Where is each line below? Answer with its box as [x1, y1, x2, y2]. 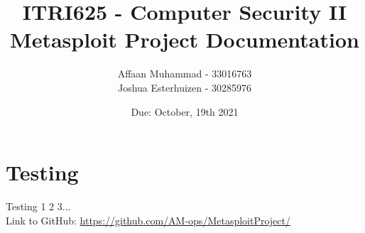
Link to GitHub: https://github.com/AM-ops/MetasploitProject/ [6, 212, 290, 227]
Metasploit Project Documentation [10, 25, 359, 54]
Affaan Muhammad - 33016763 [117, 66, 252, 81]
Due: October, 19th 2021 [131, 104, 239, 119]
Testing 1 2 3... [6, 199, 71, 214]
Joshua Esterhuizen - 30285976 [117, 80, 252, 94]
